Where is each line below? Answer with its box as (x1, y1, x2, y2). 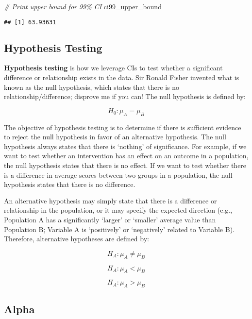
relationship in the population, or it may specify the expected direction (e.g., (4, 205, 233, 215)
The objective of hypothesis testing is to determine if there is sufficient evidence (4, 122, 241, 132)
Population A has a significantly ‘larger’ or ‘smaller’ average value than (4, 214, 216, 224)
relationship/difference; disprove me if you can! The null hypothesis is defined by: (4, 91, 246, 101)
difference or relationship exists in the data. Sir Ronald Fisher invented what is (4, 72, 239, 83)
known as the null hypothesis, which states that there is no (4, 82, 179, 92)
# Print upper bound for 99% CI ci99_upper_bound (4, 1, 162, 11)
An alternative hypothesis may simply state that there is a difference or (4, 195, 217, 205)
